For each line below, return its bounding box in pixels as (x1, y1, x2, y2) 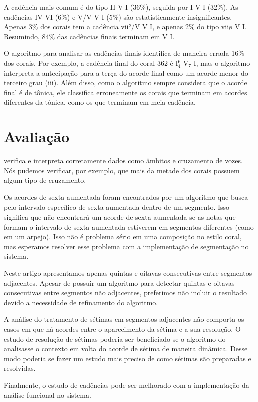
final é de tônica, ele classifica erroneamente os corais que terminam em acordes (4, 87, 247, 97)
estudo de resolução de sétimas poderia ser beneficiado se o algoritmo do (4, 333, 226, 344)
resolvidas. (4, 363, 36, 373)
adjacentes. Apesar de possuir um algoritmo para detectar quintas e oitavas (4, 277, 235, 288)
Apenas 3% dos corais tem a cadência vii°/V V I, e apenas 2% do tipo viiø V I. (4, 21, 247, 32)
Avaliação (4, 126, 70, 147)
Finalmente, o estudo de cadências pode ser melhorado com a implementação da (4, 379, 249, 390)
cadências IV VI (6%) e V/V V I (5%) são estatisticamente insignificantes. (4, 11, 232, 22)
